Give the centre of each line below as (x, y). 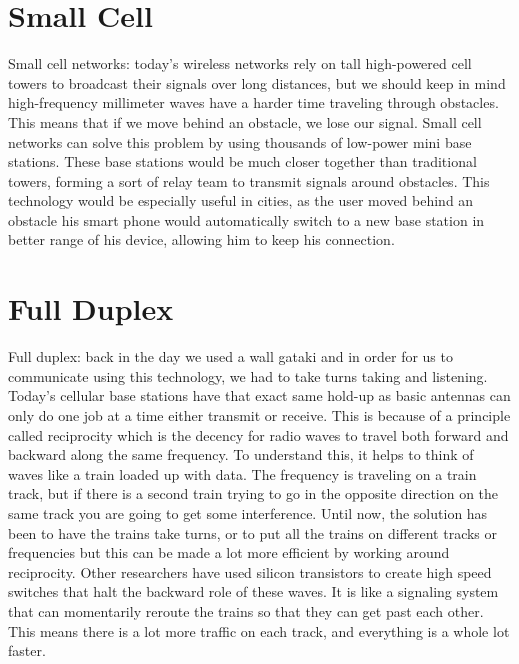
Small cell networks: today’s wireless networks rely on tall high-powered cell (240, 63)
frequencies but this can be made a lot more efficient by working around (229, 552)
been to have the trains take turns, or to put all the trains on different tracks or (253, 532)
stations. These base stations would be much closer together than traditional (242, 161)
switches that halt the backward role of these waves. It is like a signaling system (253, 591)
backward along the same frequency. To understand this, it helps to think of (241, 454)
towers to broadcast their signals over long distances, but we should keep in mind (257, 82)
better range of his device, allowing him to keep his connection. (201, 239)
